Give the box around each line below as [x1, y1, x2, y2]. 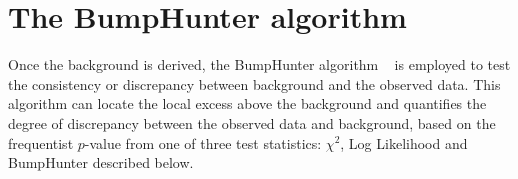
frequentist [8, 132, 74, 153]
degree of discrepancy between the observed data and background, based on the [8, 112, 496, 133]
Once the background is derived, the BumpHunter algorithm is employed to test [8, 54, 511, 75]
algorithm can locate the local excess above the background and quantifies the [8, 93, 487, 114]
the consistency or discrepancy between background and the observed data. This [8, 73, 501, 94]
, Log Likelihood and [340, 132, 468, 153]
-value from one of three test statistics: [84, 132, 322, 153]
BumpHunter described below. [8, 152, 194, 173]
